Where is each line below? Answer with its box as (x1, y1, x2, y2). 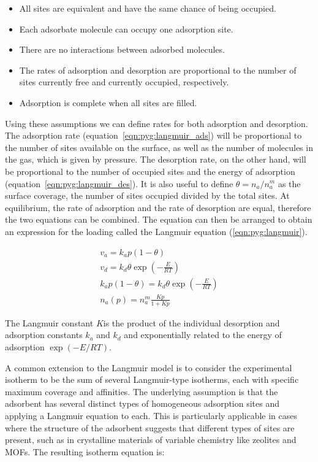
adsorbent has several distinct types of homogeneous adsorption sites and (5, 397, 280, 410)
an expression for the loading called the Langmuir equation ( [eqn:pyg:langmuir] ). (5, 225, 308, 237)
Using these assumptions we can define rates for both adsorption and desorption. (5, 117, 308, 129)
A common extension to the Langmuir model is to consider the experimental (5, 361, 292, 374)
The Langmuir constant (5, 316, 94, 329)
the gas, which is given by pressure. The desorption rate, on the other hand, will (5, 153, 306, 166)
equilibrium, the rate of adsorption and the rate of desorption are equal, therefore (5, 201, 311, 214)
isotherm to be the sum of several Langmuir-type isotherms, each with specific (5, 373, 299, 386)
